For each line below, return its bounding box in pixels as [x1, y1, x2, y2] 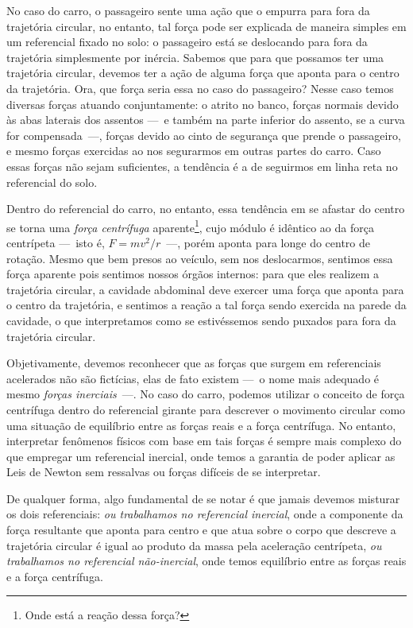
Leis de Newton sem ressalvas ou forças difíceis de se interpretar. [6, 463, 321, 480]
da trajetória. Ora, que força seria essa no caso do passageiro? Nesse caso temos [6, 79, 394, 96]
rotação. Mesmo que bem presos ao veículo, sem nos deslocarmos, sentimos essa [6, 250, 393, 266]
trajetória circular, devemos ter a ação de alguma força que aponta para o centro [6, 64, 399, 81]
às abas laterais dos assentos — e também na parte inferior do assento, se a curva [6, 111, 405, 128]
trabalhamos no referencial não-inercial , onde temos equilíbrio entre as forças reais [6, 552, 407, 569]
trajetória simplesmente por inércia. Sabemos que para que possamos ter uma [6, 48, 384, 65]
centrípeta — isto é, [6, 234, 105, 250]
